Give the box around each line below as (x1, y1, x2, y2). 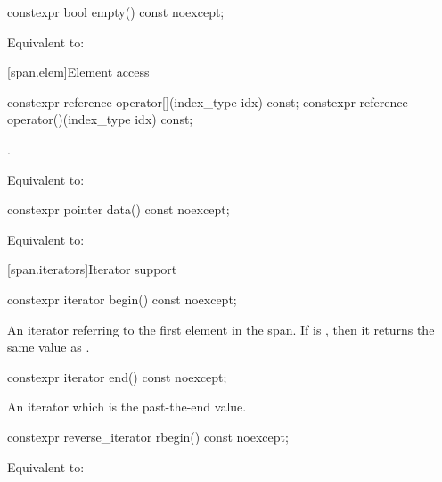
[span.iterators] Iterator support (7, 260, 177, 278)
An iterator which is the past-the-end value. (7, 397, 247, 416)
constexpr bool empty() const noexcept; (7, 3, 225, 21)
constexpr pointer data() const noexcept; (7, 200, 230, 219)
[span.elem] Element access (7, 62, 150, 81)
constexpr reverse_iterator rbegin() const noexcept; (7, 427, 289, 445)
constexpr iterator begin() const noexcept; (7, 289, 237, 308)
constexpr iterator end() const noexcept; (7, 367, 227, 386)
